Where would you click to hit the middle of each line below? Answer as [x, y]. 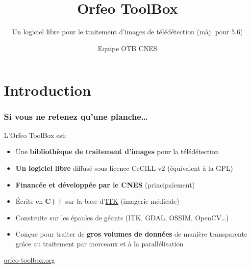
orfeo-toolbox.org [29, 260]
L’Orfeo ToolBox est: [36, 135]
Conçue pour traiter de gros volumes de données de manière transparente [131, 234]
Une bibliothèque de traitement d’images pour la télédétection [117, 151]
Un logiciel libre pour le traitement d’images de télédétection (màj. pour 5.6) [127, 32]
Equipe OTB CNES [127, 48]
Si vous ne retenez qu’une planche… [76, 117]
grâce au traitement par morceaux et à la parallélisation [100, 243]
